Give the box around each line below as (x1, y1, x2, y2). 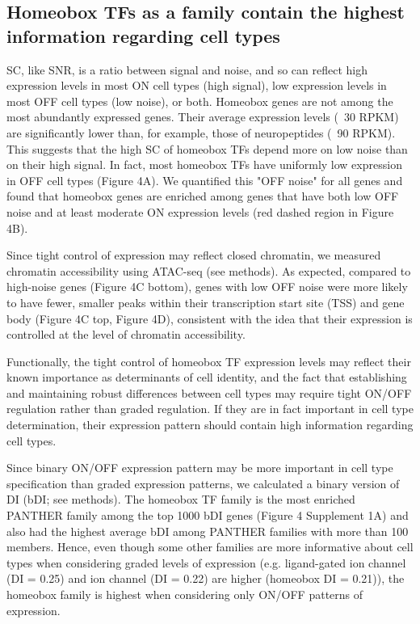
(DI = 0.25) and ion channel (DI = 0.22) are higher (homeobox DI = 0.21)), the (6, 570, 405, 587)
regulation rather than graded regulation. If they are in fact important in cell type (6, 400, 414, 417)
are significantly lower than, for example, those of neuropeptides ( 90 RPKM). (6, 124, 396, 141)
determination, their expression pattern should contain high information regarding (6, 416, 414, 433)
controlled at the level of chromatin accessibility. (6, 326, 246, 343)
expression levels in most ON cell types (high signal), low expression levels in (6, 77, 387, 94)
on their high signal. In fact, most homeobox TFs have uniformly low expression (6, 156, 402, 173)
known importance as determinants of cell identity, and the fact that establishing (6, 369, 407, 386)
